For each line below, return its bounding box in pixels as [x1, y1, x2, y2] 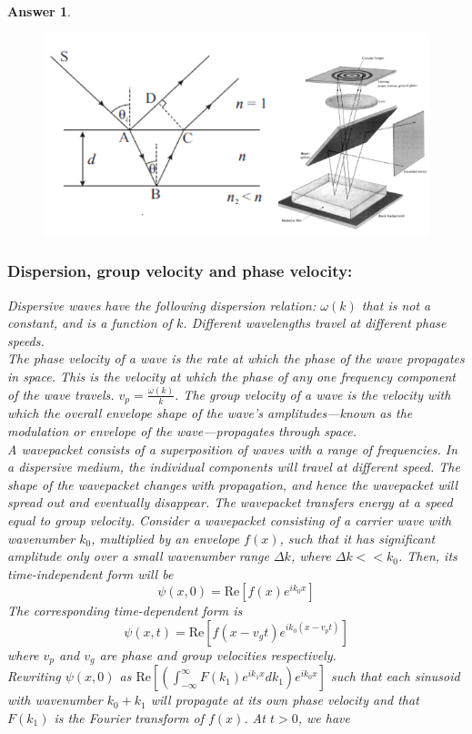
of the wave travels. [7, 384, 115, 403]
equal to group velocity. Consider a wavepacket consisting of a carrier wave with [7, 511, 452, 529]
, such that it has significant [279, 528, 436, 547]
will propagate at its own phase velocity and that [150, 690, 419, 709]
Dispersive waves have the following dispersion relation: [7, 295, 316, 314]
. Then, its [398, 546, 457, 566]
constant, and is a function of [7, 313, 173, 332]
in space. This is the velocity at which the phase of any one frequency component [7, 367, 456, 386]
